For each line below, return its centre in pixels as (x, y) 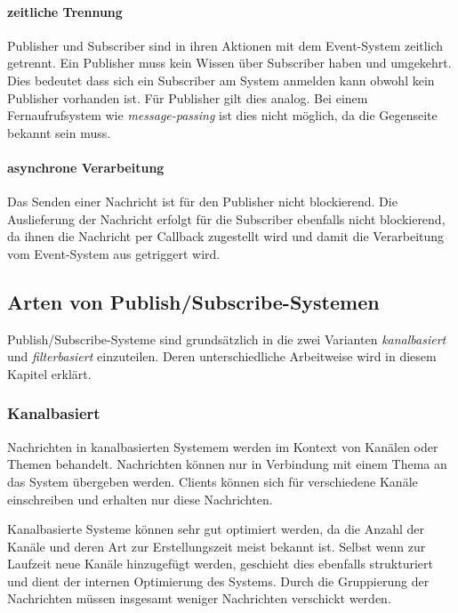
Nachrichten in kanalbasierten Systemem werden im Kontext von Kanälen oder (223, 446)
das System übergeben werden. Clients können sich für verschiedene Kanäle (213, 481)
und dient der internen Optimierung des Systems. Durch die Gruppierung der (218, 581)
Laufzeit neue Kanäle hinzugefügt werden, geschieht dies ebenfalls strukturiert (221, 564)
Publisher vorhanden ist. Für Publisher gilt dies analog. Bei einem (188, 97)
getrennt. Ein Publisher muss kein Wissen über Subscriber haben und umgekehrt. (229, 63)
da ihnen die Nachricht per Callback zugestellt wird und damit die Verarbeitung (226, 236)
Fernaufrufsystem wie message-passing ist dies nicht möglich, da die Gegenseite (222, 115)
